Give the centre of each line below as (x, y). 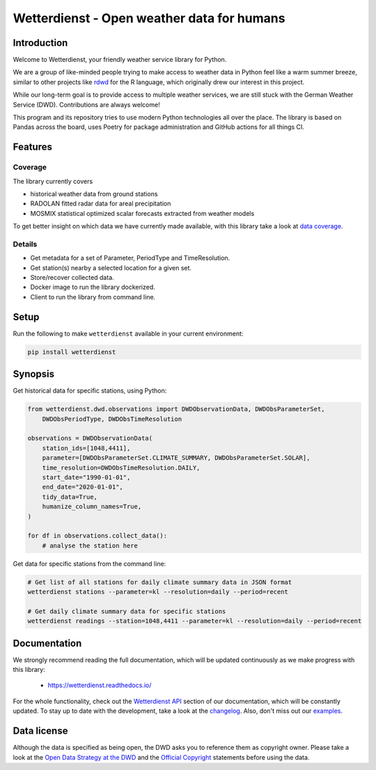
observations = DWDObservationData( (90, 438)
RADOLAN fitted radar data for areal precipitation (101, 204)
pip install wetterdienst (72, 352)
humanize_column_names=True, (92, 507)
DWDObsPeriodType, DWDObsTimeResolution (112, 419)
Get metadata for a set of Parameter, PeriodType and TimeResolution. (130, 258)
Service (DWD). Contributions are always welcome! (86, 104)
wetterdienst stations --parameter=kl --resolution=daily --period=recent (158, 592)
